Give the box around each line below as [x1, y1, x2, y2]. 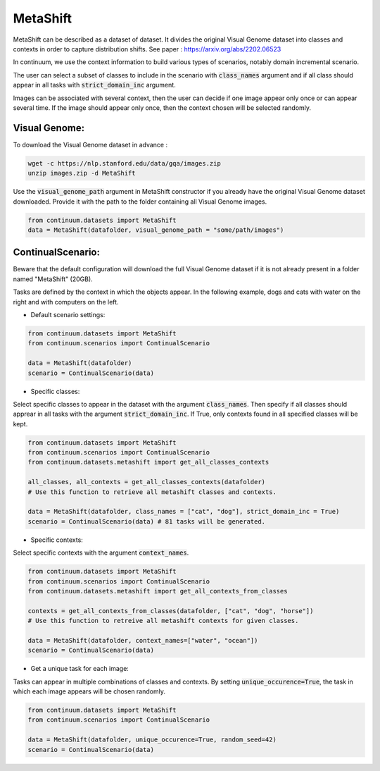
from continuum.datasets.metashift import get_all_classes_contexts [27, 458, 270, 467]
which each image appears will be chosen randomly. [13, 687, 165, 696]
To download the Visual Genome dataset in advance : [13, 140, 168, 149]
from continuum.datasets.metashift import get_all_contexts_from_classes [27, 587, 288, 595]
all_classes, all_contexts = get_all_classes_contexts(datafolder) [27, 478, 266, 486]
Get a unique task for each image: [30, 665, 129, 673]
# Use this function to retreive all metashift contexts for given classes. [27, 617, 299, 625]
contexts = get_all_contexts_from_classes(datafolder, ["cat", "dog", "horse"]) [27, 607, 314, 615]
